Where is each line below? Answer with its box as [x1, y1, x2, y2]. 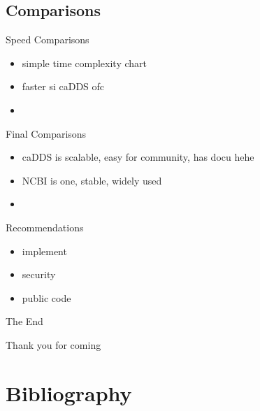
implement [22, 243, 67, 258]
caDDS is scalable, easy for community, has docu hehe [22, 150, 254, 164]
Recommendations [6, 219, 84, 234]
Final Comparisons [6, 126, 87, 140]
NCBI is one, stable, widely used [22, 173, 162, 187]
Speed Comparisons [6, 32, 89, 47]
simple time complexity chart [22, 55, 147, 70]
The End [6, 314, 43, 329]
